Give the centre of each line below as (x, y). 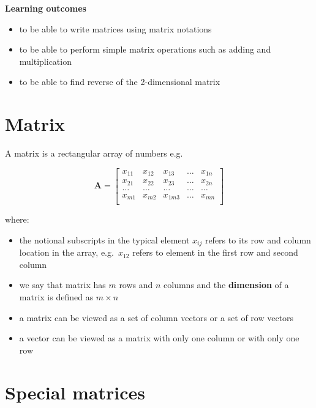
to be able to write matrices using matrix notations (115, 28)
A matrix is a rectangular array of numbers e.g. (94, 153)
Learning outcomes (46, 8)
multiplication (45, 61)
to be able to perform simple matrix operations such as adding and (145, 49)
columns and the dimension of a (226, 285)
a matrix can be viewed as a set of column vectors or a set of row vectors (156, 317)
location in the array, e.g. (66, 252)
